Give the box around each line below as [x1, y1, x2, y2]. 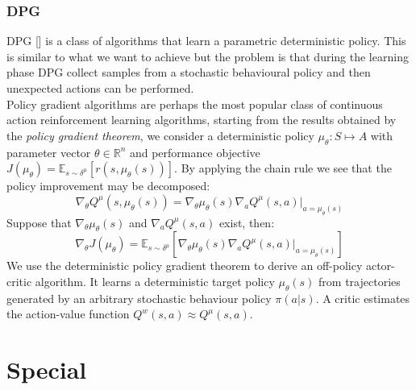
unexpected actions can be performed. [6, 80, 194, 96]
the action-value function [6, 305, 130, 322]
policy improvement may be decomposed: [6, 177, 210, 194]
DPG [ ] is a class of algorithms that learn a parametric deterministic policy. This [6, 32, 406, 49]
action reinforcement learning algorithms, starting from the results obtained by [6, 111, 397, 128]
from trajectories [318, 272, 401, 289]
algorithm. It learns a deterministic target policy [35, 272, 275, 289]
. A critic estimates [315, 289, 410, 306]
